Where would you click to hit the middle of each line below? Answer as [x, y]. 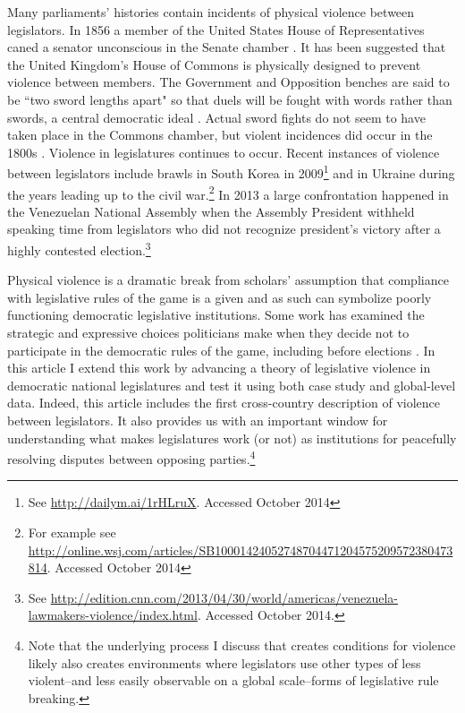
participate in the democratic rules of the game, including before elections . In [221, 350]
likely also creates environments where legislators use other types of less [224, 662]
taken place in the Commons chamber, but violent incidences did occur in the [220, 135]
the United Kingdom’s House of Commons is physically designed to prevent [214, 64]
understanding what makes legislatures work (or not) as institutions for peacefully [232, 438]
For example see [72, 533]
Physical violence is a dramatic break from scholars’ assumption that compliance [228, 280]
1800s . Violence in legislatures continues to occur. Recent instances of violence [224, 152]
